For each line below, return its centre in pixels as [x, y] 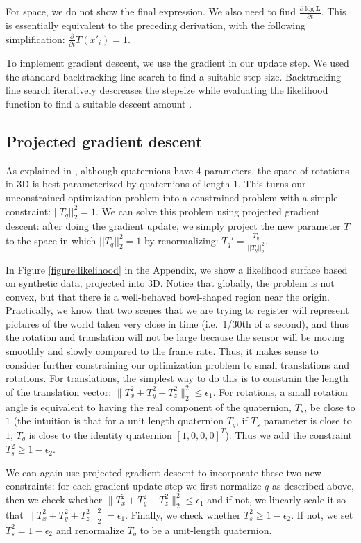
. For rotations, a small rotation [280, 391]
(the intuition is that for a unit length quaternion [119, 420]
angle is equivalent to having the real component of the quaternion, [149, 407]
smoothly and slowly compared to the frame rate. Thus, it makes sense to [162, 351]
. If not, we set [322, 514]
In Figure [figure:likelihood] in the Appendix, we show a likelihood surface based [177, 269]
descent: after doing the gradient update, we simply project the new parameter [173, 226]
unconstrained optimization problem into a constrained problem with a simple [172, 197]
